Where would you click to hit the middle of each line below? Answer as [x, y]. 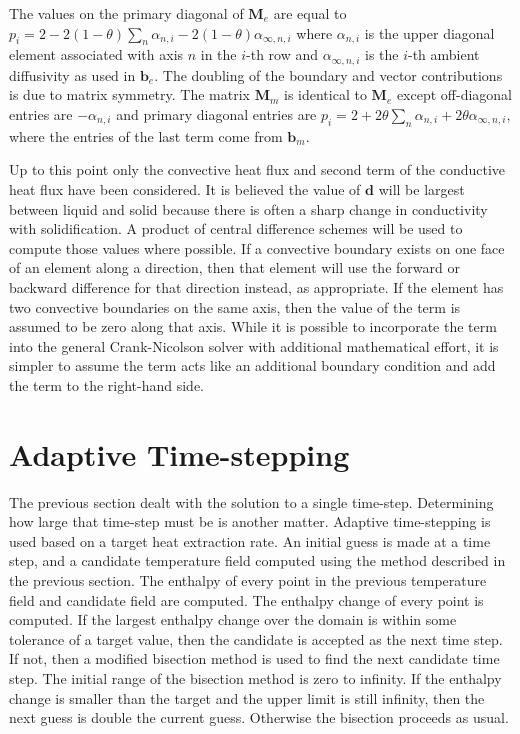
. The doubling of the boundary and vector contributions [328, 74]
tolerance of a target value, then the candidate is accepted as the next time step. [256, 638]
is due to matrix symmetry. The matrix [129, 94]
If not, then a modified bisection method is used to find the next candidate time [254, 658]
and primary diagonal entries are [216, 114]
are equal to [310, 13]
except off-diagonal [454, 94]
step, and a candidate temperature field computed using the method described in [257, 560]
